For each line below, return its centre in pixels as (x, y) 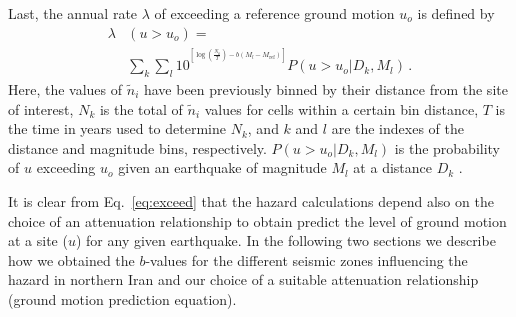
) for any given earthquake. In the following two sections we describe (285, 240)
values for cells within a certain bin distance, (341, 108)
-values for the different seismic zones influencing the (306, 259)
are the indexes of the (397, 128)
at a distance (392, 167)
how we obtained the (71, 259)
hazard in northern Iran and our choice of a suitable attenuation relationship (243, 279)
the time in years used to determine (117, 128)
